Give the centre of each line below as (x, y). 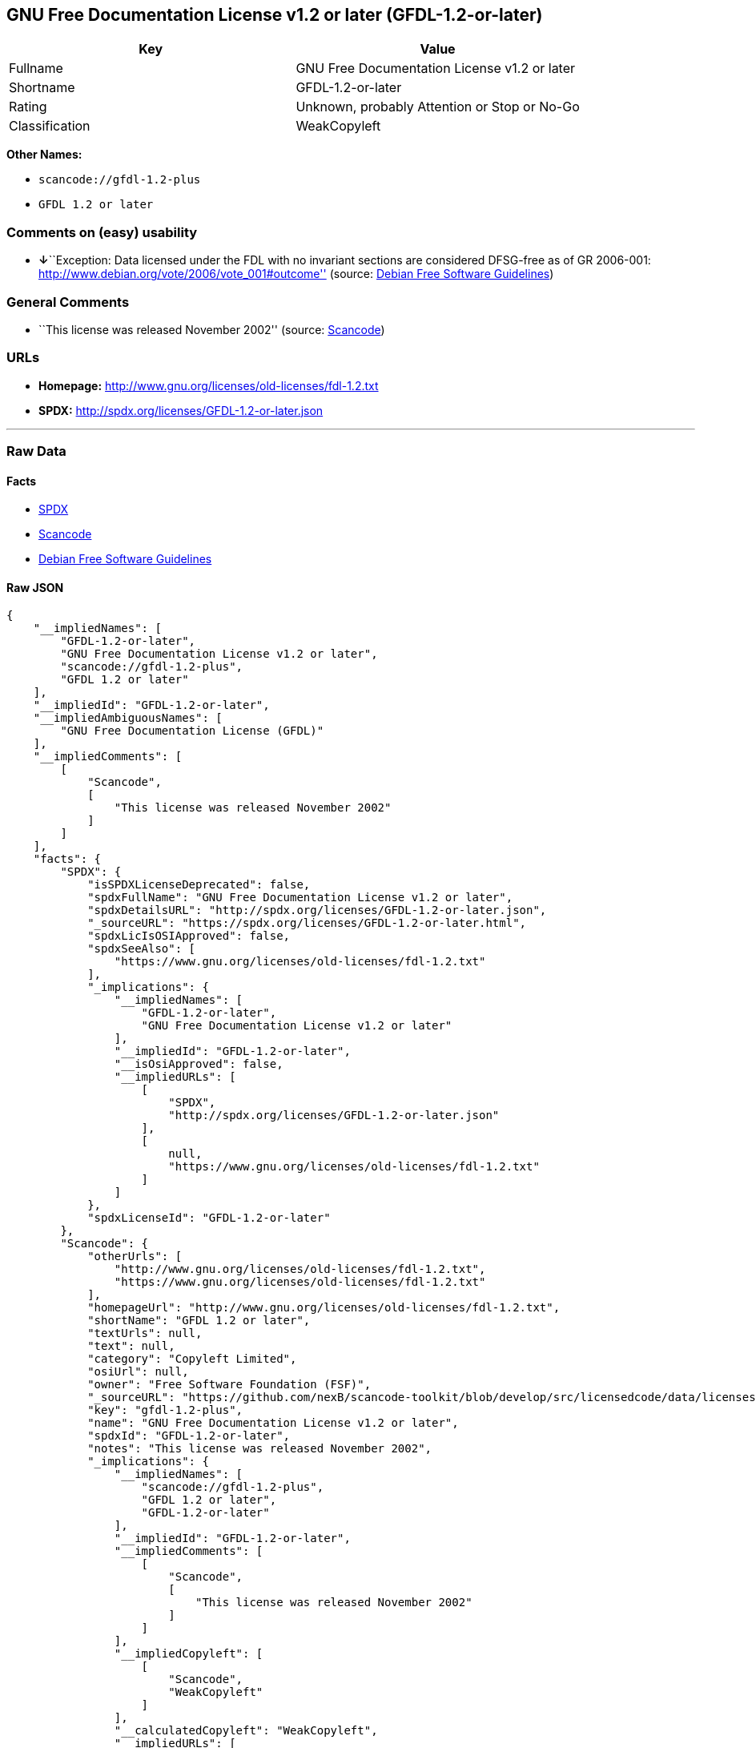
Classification (50, 126)
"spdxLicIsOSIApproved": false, (189, 936)
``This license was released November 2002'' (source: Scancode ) (212, 329)
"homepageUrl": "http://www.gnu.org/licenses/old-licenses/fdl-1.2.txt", (324, 1308)
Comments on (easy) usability (102, 232)
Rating (28, 107)
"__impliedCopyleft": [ (189, 1654)
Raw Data (36, 451)
